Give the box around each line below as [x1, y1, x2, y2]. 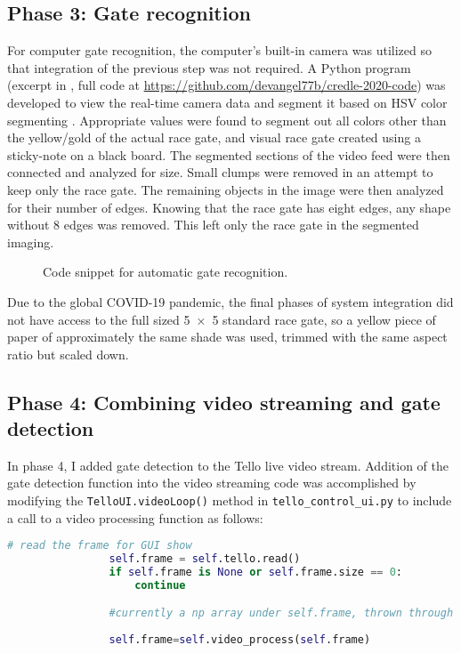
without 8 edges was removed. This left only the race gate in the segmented [7, 215, 419, 234]
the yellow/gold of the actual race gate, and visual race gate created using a [7, 128, 421, 147]
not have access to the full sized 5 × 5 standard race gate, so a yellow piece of [7, 310, 436, 328]
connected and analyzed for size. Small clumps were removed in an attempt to [7, 163, 433, 181]
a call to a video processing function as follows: [7, 508, 263, 527]
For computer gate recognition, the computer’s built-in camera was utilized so [7, 41, 432, 60]
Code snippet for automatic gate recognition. [43, 262, 288, 281]
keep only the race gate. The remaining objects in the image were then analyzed [7, 180, 444, 198]
